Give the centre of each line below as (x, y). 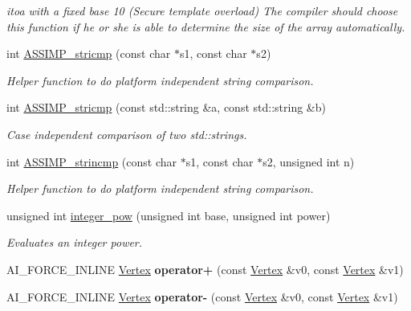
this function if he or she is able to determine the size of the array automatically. (206, 26)
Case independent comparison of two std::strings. (127, 134)
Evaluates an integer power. (75, 242)
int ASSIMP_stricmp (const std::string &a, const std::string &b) (166, 107)
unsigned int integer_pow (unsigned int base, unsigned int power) (169, 215)
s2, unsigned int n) (309, 161)
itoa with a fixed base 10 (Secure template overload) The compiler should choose (202, 10)
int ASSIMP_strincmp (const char (92, 161)
